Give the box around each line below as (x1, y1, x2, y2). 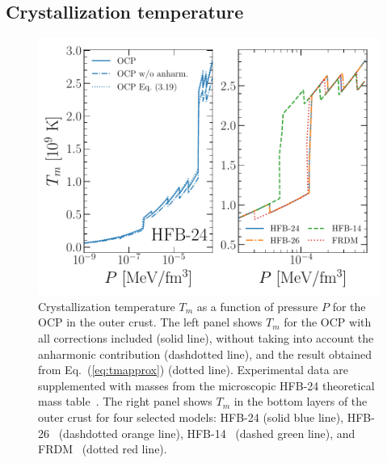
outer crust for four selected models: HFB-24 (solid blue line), (38, 408, 344, 425)
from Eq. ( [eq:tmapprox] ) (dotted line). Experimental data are (38, 361, 349, 378)
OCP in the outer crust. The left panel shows (38, 314, 263, 330)
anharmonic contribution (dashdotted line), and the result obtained (38, 345, 372, 362)
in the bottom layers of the (233, 393, 368, 410)
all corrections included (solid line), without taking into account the (38, 329, 374, 346)
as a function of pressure (196, 297, 318, 314)
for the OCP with (284, 314, 372, 330)
